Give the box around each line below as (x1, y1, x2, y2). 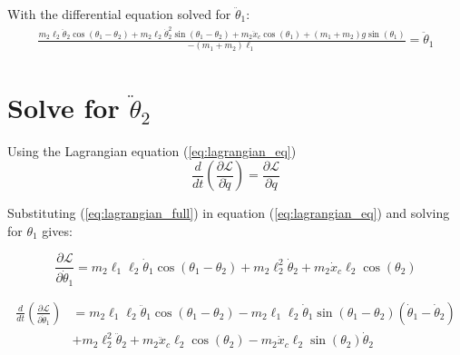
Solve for (7, 88, 120, 125)
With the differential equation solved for (7, 5, 231, 23)
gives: (42, 221, 73, 240)
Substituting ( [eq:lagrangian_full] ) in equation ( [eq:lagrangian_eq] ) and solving (7, 203, 450, 222)
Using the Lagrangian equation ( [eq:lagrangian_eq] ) (7, 141, 297, 160)
